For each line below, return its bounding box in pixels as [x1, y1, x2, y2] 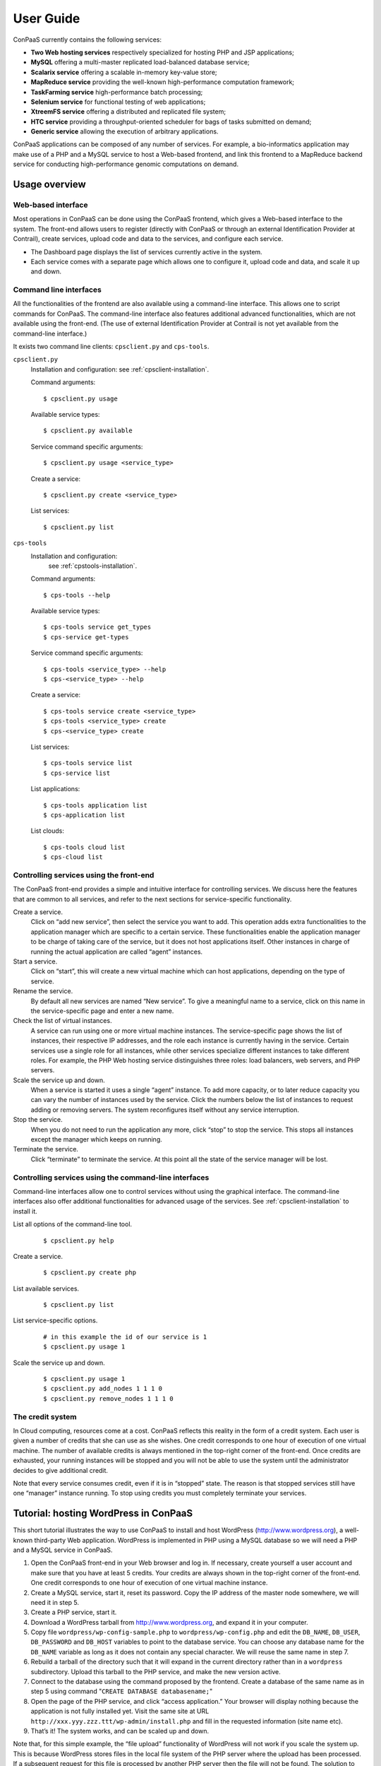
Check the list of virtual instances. [13, 1017, 112, 1025]
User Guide [13, 11, 80, 26]
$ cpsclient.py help [43, 1236, 114, 1245]
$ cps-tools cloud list [43, 843, 126, 851]
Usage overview [13, 179, 86, 191]
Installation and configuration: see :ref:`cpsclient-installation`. [30, 365, 210, 374]
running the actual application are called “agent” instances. [30, 947, 203, 956]
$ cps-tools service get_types [43, 623, 152, 632]
